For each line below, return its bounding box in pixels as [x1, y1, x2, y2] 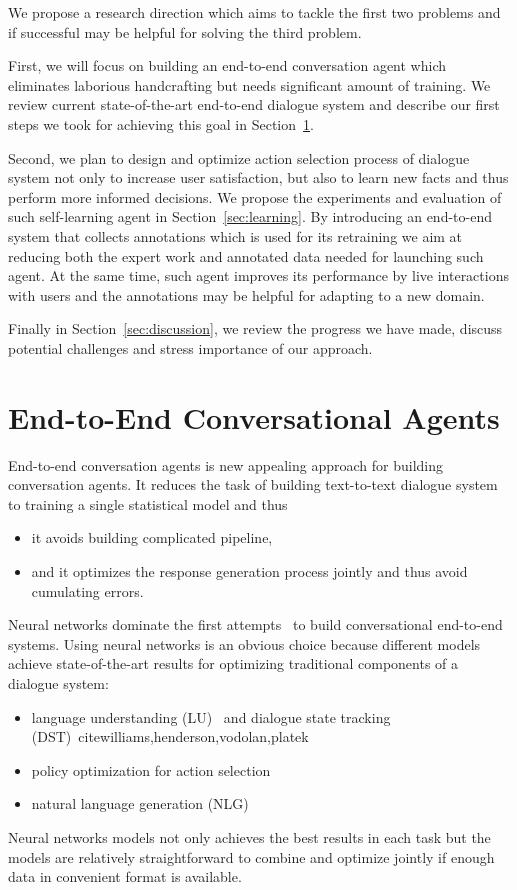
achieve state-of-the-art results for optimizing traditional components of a [8, 653, 459, 674]
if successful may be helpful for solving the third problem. [8, 21, 362, 42]
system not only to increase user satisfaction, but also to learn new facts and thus [8, 167, 509, 188]
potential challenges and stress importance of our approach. [8, 337, 373, 358]
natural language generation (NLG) [31, 793, 249, 814]
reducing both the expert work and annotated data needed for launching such [8, 245, 484, 266]
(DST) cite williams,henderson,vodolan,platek [31, 726, 309, 747]
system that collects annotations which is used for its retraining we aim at [8, 225, 463, 246]
